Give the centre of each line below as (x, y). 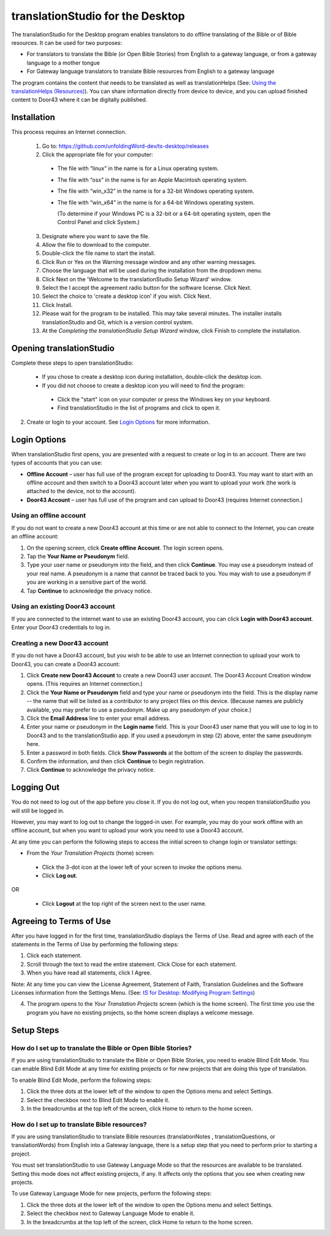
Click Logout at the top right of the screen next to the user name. (124, 903)
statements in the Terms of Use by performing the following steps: (95, 944)
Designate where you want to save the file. (96, 236)
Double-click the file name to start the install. (99, 253)
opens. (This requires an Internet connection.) (85, 684)
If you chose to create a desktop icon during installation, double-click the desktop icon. (152, 377)
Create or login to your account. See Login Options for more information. (118, 422)
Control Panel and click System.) (99, 222)
